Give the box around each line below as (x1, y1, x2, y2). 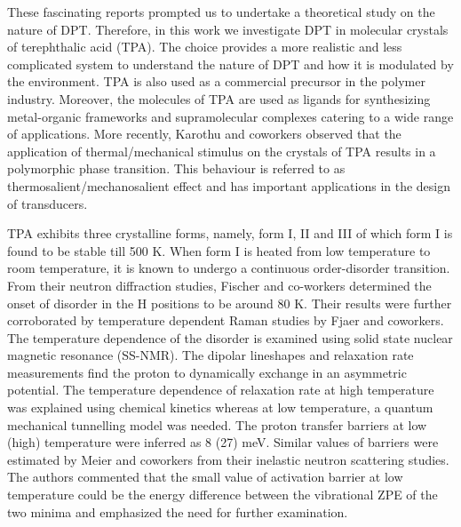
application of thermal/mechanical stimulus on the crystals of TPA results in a (7, 141, 436, 160)
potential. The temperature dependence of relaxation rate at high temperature (7, 380, 434, 399)
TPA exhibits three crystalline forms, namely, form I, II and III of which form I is (7, 224, 453, 243)
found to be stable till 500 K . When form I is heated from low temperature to (7, 241, 431, 260)
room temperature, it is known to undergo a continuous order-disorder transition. (7, 259, 450, 277)
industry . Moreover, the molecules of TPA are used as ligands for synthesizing (7, 89, 431, 108)
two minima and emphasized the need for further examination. (7, 502, 348, 521)
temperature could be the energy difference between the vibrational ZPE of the (7, 485, 438, 504)
